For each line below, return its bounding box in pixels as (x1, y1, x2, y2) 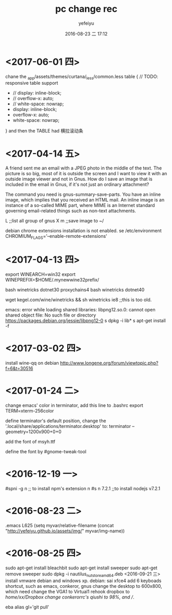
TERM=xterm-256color (5, 408, 54, 414)
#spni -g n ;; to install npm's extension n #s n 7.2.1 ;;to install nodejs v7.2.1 (5, 485, 161, 491)
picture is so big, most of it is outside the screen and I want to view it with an (5, 171, 167, 177)
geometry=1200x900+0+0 (5, 428, 62, 435)
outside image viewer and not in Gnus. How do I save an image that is (5, 176, 152, 182)
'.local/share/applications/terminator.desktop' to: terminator (5, 423, 131, 430)
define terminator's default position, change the (5, 418, 106, 424)
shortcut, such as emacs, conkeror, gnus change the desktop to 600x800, (5, 583, 162, 589)
